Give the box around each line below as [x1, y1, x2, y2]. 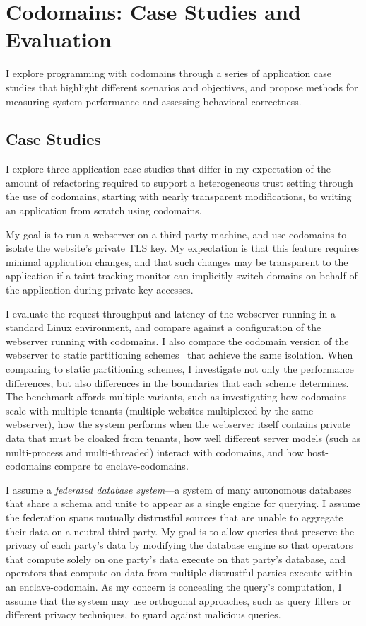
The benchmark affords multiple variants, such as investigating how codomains [6, 389, 347, 404]
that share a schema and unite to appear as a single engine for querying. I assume [6, 496, 360, 511]
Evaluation [6, 25, 112, 54]
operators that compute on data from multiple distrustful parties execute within [6, 565, 353, 580]
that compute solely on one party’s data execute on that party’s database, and [6, 551, 346, 566]
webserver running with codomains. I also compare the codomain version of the [6, 333, 349, 348]
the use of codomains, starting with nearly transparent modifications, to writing [6, 189, 352, 204]
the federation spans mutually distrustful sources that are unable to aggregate [6, 509, 343, 524]
